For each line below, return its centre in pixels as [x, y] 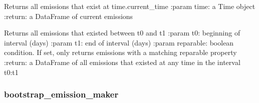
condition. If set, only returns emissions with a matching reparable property [120, 52]
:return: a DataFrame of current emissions [69, 16]
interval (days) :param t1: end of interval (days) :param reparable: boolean [119, 42]
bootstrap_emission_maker [61, 94]
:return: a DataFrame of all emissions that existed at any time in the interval [122, 62]
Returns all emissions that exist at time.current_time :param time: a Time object [130, 6]
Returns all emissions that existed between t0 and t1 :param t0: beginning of [122, 33]
